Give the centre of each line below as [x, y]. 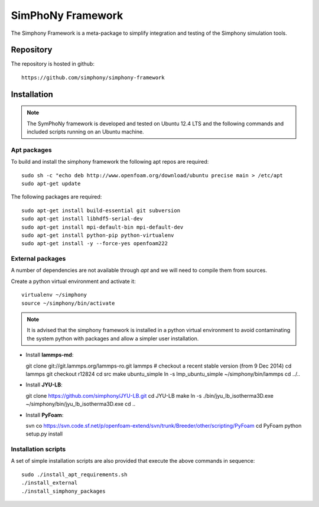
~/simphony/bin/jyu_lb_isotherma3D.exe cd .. [81, 404]
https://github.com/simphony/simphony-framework [93, 77]
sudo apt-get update [51, 183]
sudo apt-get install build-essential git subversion [101, 210]
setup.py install [44, 434]
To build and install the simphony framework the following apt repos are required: [110, 162]
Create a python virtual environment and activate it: [73, 281]
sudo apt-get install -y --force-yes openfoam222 [95, 243]
